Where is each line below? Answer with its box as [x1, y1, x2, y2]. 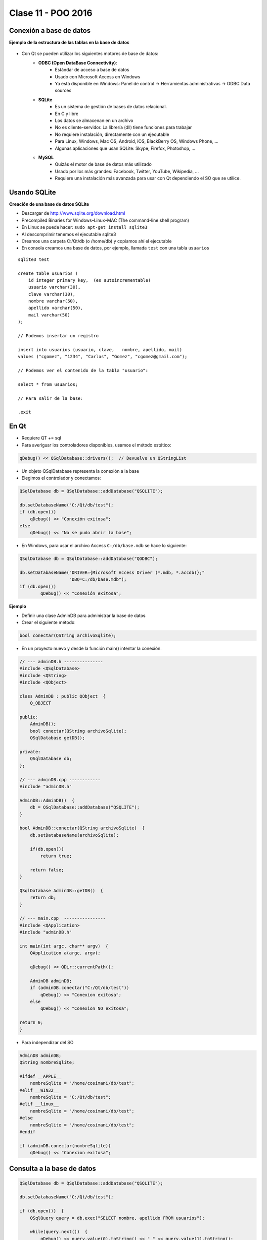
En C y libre [55, 111, 79, 117]
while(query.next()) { [30, 1229, 88, 1235]
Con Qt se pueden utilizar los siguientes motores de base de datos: [21, 51, 158, 57]
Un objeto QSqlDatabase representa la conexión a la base [21, 468, 139, 474]
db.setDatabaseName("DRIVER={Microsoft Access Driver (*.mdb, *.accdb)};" [19, 570, 205, 575]
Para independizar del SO [21, 1039, 74, 1045]
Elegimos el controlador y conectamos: [21, 475, 101, 481]
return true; [40, 853, 72, 859]
